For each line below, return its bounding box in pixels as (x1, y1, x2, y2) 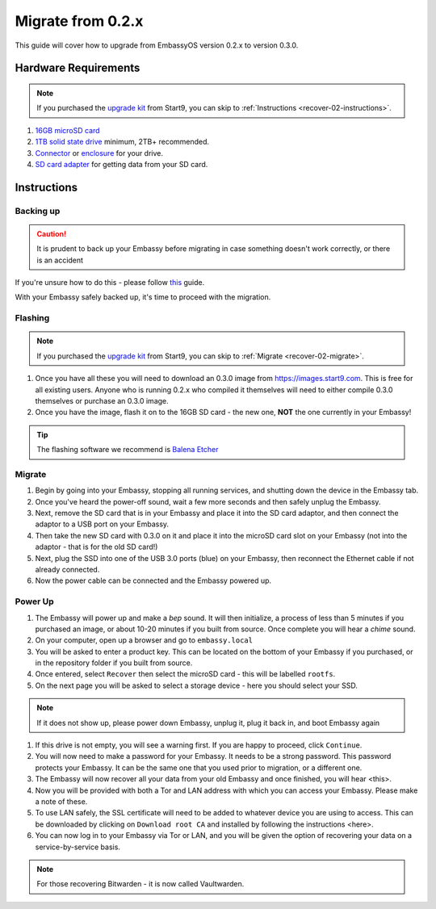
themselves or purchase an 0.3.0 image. (35, 396, 169, 405)
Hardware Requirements (15, 61, 140, 75)
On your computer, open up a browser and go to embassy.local (35, 635, 254, 645)
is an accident (36, 255, 84, 265)
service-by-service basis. (35, 842, 121, 852)
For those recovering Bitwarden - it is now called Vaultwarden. (36, 879, 245, 889)
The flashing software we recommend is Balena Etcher (36, 445, 219, 454)
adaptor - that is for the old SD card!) (35, 542, 158, 552)
